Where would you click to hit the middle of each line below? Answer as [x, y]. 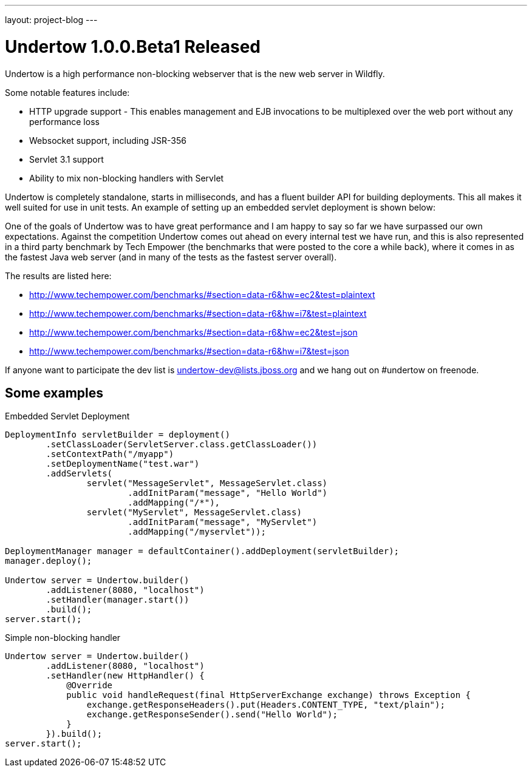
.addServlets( [79, 474]
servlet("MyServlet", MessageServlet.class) [194, 513]
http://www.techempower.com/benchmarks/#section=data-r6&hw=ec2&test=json [193, 332]
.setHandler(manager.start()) [118, 600]
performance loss [64, 121]
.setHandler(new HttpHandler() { [125, 676]
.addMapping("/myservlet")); [197, 532]
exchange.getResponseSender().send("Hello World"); [212, 715]
